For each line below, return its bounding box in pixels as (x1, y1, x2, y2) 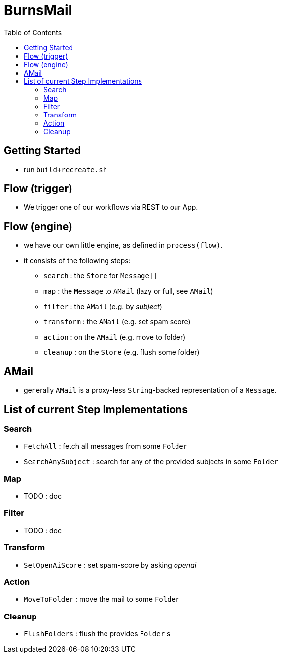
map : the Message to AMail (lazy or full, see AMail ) (43, 287, 213, 296)
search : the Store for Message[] (43, 271, 158, 280)
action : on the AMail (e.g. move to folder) (43, 333, 186, 342)
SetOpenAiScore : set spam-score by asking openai (24, 560, 197, 569)
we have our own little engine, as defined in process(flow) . (24, 241, 223, 250)
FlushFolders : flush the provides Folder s (24, 629, 171, 638)
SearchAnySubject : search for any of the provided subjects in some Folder (24, 457, 279, 466)
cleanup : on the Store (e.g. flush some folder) (43, 348, 200, 357)
